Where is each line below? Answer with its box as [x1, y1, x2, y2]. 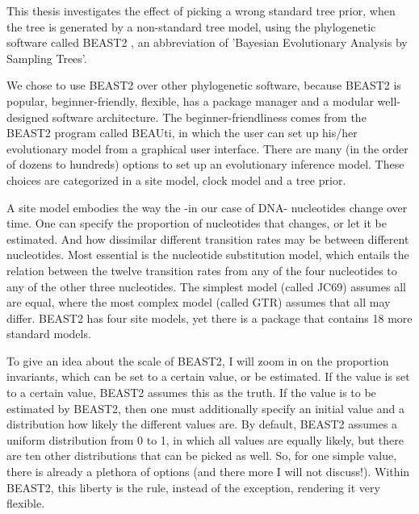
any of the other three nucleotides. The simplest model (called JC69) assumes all [6, 278, 406, 295]
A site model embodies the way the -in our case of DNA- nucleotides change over [6, 198, 408, 215]
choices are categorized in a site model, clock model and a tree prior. [6, 171, 346, 188]
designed [6, 108, 49, 125]
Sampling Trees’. [6, 49, 87, 66]
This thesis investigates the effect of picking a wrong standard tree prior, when [6, 2, 396, 19]
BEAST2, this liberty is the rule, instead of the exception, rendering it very [6, 478, 380, 495]
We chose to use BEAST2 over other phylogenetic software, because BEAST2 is [6, 77, 401, 94]
